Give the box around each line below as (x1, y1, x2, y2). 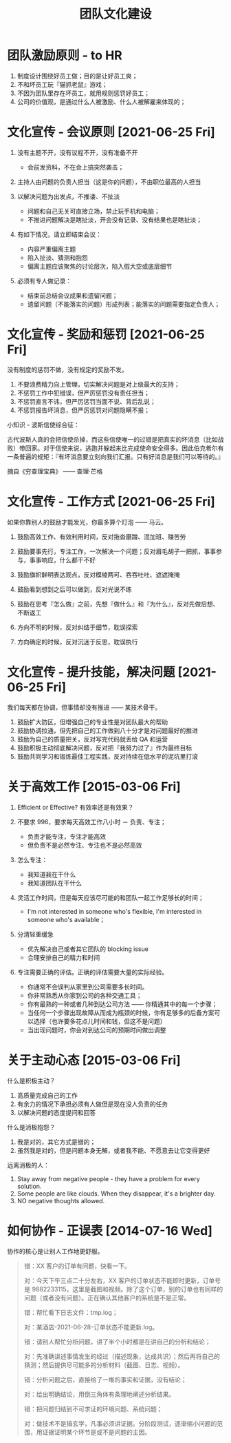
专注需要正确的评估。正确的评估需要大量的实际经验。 (16, 968, 168, 976)
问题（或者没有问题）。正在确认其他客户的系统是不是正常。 (23, 1293, 190, 1302)
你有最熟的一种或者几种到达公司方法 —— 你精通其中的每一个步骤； (27, 1000, 218, 1008)
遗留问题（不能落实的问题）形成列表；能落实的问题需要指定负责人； (27, 300, 221, 308)
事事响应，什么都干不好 (29, 555, 96, 564)
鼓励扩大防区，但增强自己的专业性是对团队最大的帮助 (16, 717, 168, 726)
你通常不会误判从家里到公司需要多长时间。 (27, 983, 148, 991)
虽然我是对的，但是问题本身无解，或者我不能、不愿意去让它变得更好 (16, 1146, 210, 1154)
